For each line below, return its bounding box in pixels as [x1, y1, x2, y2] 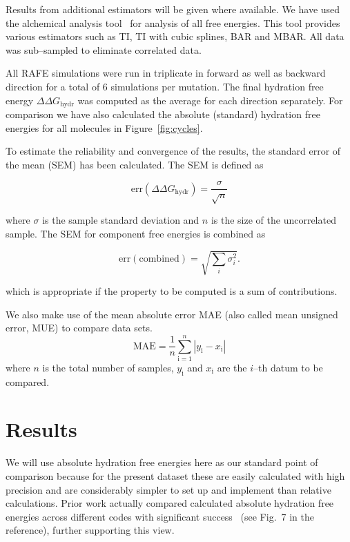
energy [6, 93, 34, 107]
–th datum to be [253, 360, 323, 374]
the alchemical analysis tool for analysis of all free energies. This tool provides [6, 15, 340, 30]
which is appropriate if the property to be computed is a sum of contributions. [6, 283, 338, 298]
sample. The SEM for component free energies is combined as [6, 226, 266, 240]
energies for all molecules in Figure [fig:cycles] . [6, 120, 203, 135]
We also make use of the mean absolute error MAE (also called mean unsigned [6, 307, 338, 321]
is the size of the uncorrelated [211, 213, 336, 227]
